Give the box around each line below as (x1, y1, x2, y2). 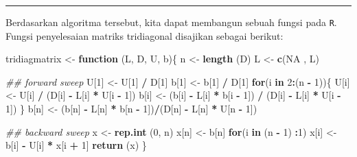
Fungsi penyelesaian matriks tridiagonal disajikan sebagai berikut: (5, 28, 284, 43)
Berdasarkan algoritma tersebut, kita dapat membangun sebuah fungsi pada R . (5, 15, 337, 29)
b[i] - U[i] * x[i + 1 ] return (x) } (5, 138, 147, 152)
